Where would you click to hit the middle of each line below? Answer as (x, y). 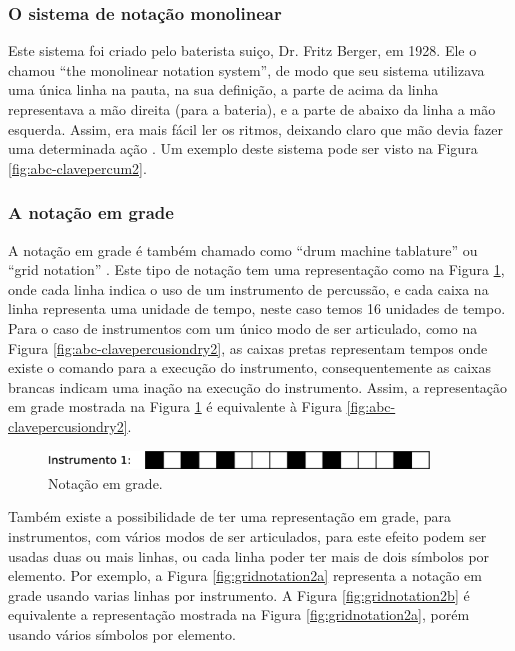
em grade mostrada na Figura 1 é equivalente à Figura (175, 406)
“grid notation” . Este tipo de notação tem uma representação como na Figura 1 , (256, 269)
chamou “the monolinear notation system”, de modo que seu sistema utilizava (246, 69)
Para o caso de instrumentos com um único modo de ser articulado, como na (243, 327)
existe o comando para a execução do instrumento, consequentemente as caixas (249, 367)
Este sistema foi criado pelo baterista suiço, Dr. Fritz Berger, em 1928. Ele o (242, 50)
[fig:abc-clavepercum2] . (77, 167)
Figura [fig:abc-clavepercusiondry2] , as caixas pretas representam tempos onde (248, 347)
